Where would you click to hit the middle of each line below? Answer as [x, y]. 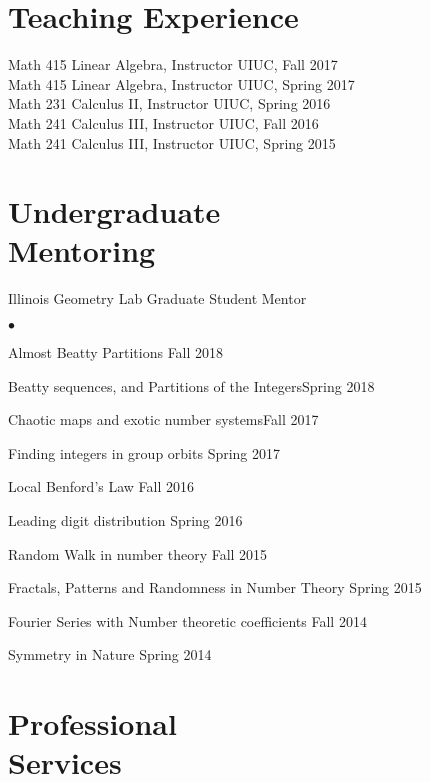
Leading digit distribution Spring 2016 [125, 519]
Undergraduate [114, 211]
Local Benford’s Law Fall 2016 [101, 486]
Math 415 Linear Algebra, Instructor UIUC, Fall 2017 [173, 64]
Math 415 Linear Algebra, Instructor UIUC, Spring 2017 [181, 83]
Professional [92, 723]
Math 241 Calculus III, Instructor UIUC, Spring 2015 [172, 142]
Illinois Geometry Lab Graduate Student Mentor [157, 298]
